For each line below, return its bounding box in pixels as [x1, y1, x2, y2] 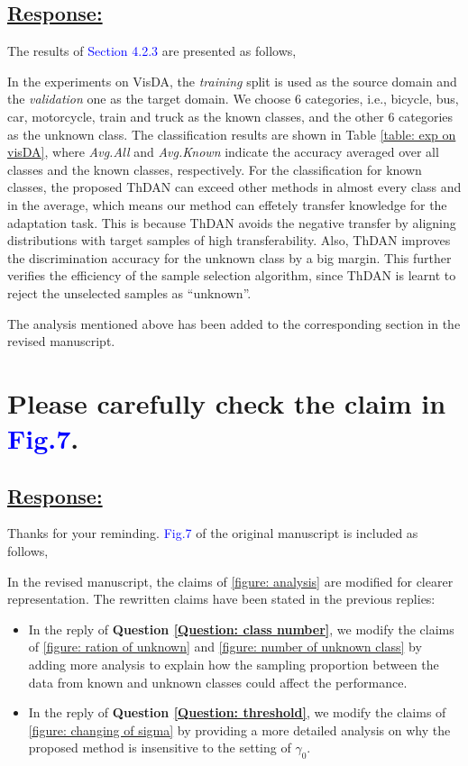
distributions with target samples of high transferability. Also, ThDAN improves [7, 231, 451, 250]
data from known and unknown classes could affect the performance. [28, 672, 408, 691]
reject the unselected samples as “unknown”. [7, 283, 252, 302]
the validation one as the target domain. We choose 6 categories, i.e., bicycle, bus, [7, 89, 459, 108]
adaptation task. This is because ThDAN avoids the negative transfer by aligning [7, 213, 456, 232]
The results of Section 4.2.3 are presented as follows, [7, 41, 297, 60]
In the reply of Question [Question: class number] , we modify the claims [28, 619, 454, 638]
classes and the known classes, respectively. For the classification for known [7, 160, 422, 178]
